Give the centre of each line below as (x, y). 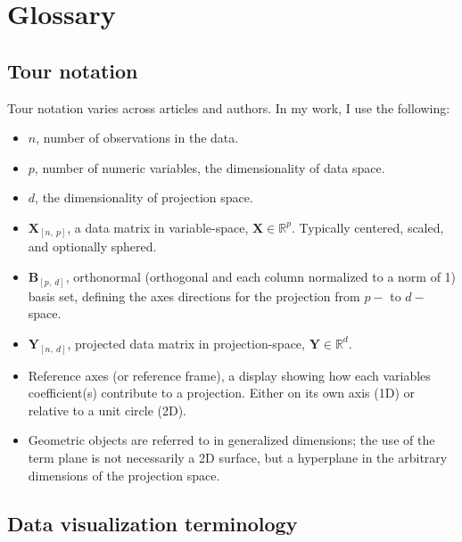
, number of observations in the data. (137, 138)
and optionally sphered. (92, 246)
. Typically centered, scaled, (367, 227)
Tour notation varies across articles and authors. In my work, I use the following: (229, 107)
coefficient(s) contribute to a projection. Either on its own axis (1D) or (222, 393)
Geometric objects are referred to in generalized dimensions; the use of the (231, 440)
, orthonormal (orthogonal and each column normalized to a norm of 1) (261, 277)
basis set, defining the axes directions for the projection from (194, 296)
